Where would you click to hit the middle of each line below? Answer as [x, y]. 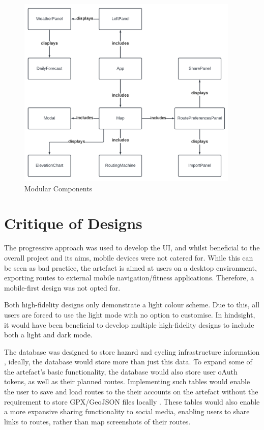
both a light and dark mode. [48, 335]
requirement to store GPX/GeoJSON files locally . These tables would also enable [132, 401]
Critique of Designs [73, 223]
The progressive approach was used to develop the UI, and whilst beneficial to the [132, 248]
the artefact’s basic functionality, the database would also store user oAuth [121, 371]
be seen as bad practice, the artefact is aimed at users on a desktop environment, [130, 267]
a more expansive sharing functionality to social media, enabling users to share [127, 411]
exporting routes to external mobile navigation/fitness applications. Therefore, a [129, 278]
